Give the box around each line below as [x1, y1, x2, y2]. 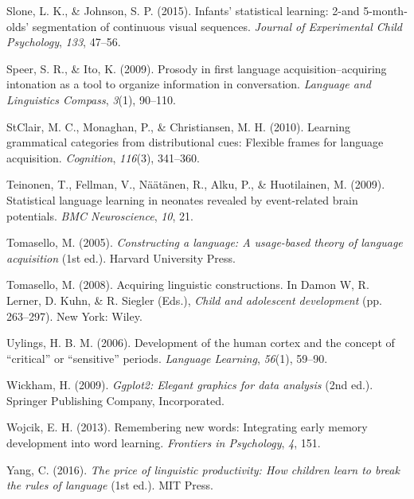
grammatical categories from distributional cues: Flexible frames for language [6, 134, 384, 150]
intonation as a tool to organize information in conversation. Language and [6, 76, 371, 92]
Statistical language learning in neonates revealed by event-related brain [6, 191, 358, 208]
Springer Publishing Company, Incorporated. [6, 392, 225, 408]
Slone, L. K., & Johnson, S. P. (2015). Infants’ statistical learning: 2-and [6, 2, 360, 18]
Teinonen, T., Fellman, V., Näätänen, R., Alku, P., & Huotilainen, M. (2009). [6, 176, 385, 193]
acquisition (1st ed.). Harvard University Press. [6, 249, 236, 266]
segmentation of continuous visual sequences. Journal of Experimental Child [32, 18, 403, 34]
